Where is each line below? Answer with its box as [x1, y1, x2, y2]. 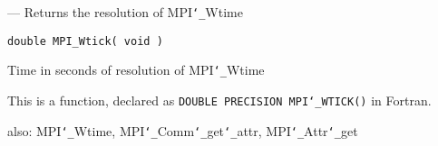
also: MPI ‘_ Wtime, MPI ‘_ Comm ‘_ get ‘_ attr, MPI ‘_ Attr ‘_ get [7, 121, 358, 140]
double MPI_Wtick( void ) [7, 34, 163, 48]
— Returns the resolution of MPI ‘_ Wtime [7, 3, 243, 21]
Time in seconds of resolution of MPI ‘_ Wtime [7, 60, 265, 79]
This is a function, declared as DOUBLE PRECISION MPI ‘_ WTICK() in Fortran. [7, 90, 432, 109]
